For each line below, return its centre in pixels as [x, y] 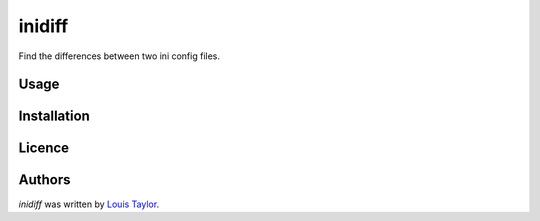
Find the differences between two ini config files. [119, 56]
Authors [44, 180]
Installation [54, 116]
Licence [44, 148]
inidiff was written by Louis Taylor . [89, 204]
